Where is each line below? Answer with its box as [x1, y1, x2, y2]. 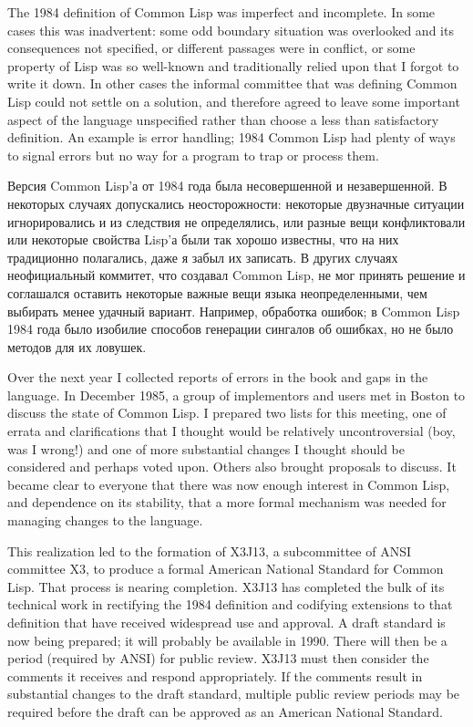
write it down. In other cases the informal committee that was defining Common [7, 74, 458, 93]
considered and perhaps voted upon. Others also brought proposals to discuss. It [7, 457, 457, 476]
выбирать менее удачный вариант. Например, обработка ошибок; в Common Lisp [7, 301, 460, 320]
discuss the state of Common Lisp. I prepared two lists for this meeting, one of [7, 403, 447, 422]
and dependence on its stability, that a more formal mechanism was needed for [7, 493, 447, 512]
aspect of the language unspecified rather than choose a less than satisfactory [7, 109, 439, 129]
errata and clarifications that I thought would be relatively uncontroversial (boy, [7, 421, 456, 441]
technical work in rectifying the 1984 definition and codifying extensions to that [7, 595, 453, 614]
